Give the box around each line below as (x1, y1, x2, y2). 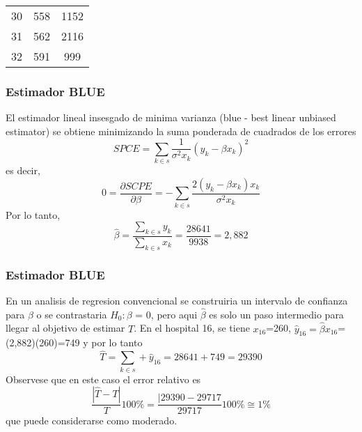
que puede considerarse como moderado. (6, 413, 178, 428)
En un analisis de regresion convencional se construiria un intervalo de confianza (6, 293, 348, 307)
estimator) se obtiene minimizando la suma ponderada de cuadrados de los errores (6, 123, 356, 138)
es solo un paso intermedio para (209, 307, 344, 321)
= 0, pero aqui (135, 307, 198, 321)
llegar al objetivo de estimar (6, 321, 125, 335)
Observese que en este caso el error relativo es (6, 371, 201, 386)
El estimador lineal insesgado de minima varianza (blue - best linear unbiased (6, 110, 336, 125)
